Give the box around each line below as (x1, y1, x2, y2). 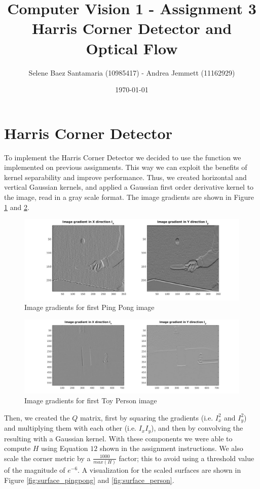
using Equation (41, 443, 88, 453)
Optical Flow (86, 38, 178, 58)
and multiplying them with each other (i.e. (4, 423, 137, 433)
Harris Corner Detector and (31, 18, 232, 39)
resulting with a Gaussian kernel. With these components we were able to (4, 433, 233, 443)
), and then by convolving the (151, 423, 243, 433)
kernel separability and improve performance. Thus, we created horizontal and (4, 171, 247, 182)
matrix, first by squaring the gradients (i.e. (80, 412, 213, 423)
